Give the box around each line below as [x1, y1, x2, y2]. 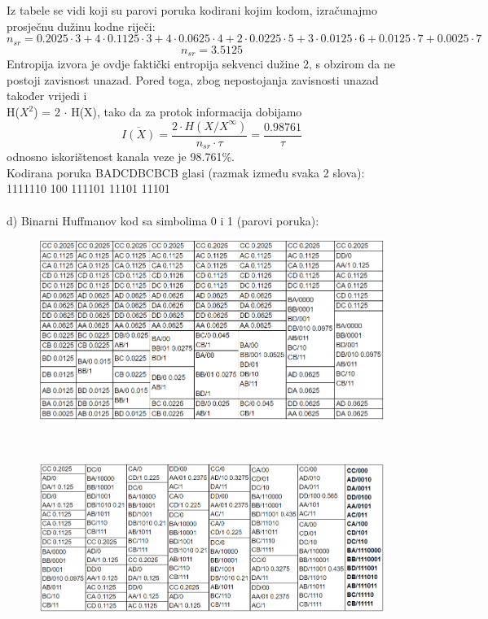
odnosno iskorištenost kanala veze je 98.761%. [7, 148, 235, 165]
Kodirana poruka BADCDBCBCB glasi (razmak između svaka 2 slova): [7, 163, 365, 181]
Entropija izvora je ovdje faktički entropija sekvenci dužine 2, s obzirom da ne [7, 55, 395, 72]
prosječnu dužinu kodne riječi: [7, 17, 156, 34]
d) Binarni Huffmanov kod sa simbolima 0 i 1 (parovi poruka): [7, 211, 319, 229]
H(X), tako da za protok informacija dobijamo [71, 103, 302, 120]
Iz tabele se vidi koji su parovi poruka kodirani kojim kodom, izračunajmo [7, 2, 377, 19]
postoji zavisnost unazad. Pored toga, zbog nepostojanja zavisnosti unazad [7, 71, 379, 88]
